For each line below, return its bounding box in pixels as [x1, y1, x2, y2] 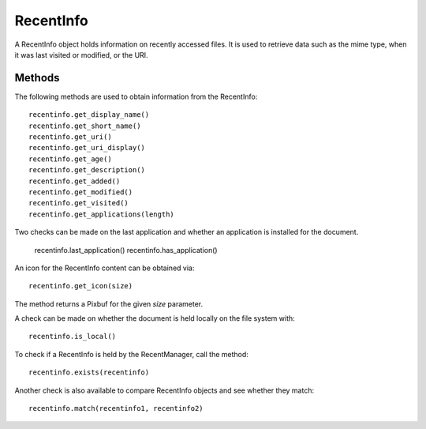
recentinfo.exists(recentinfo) [28, 368, 150, 377]
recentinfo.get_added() [28, 176, 121, 186]
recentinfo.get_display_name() [28, 111, 150, 119]
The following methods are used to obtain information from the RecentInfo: [14, 92, 258, 101]
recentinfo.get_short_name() [28, 121, 141, 130]
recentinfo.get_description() [28, 166, 146, 175]
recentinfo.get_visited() [28, 198, 129, 208]
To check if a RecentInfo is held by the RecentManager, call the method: [14, 349, 248, 359]
